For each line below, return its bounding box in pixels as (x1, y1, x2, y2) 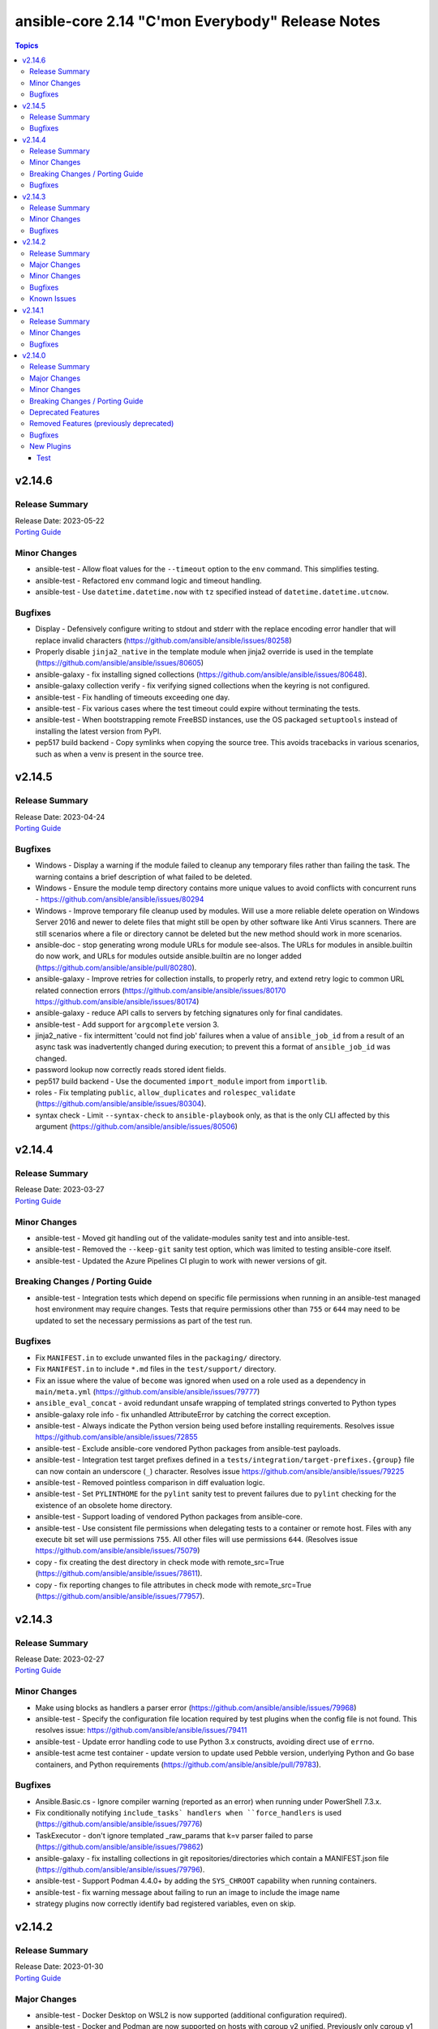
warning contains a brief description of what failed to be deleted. (35, 872, 252, 881)
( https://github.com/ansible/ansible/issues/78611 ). (35, 1569, 203, 1579)
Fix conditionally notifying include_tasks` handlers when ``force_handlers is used (35, 1808, 342, 1818)
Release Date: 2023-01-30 (15, 1962, 104, 1971)
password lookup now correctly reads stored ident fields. (35, 1065, 226, 1075)
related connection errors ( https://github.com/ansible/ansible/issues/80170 (35, 985, 286, 995)
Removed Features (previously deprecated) (29, 419, 174, 429)
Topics (15, 41, 39, 50)
